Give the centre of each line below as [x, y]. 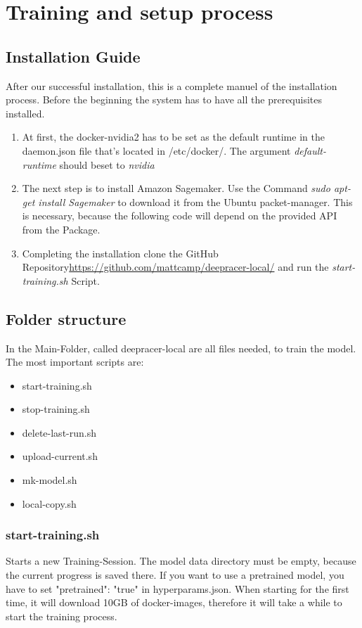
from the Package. [61, 229]
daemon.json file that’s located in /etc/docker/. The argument [156, 150]
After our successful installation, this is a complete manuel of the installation [172, 85]
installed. [25, 113]
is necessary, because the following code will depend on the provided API [180, 216]
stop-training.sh [56, 409]
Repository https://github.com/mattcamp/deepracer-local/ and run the [175, 267]
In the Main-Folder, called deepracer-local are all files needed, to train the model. [181, 348]
